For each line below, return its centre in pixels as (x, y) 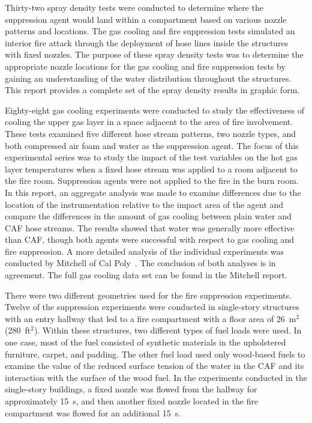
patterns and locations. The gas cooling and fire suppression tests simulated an (150, 31)
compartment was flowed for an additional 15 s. (93, 412)
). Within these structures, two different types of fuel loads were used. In (168, 330)
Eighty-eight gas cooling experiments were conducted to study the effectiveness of (155, 110)
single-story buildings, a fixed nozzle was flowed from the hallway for (131, 389)
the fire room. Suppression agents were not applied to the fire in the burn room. (152, 181)
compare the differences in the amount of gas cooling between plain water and (148, 216)
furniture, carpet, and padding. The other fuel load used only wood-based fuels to (155, 354)
